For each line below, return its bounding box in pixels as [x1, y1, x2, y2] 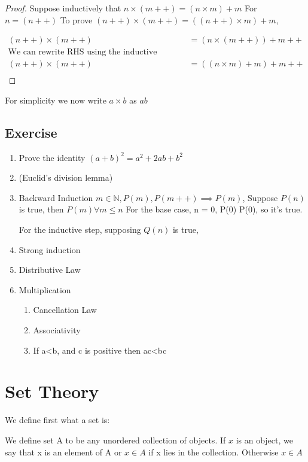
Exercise [5, 123, 57, 141]
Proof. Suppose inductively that [5, 2, 121, 14]
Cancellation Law [33, 303, 97, 316]
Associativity [33, 324, 81, 336]
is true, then [19, 203, 64, 215]
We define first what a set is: [5, 414, 110, 426]
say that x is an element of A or [5, 445, 122, 458]
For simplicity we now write [5, 93, 106, 106]
